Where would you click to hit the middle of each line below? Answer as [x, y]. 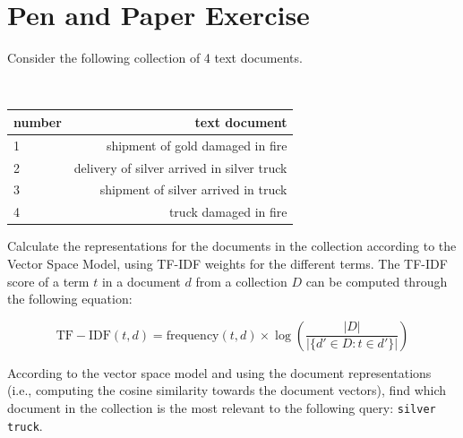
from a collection [241, 281]
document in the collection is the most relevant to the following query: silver [222, 407]
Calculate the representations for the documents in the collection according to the [232, 246]
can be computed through [377, 281]
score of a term [48, 281]
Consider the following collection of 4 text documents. [155, 58]
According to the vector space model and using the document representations [219, 372]
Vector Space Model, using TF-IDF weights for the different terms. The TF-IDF [227, 263]
